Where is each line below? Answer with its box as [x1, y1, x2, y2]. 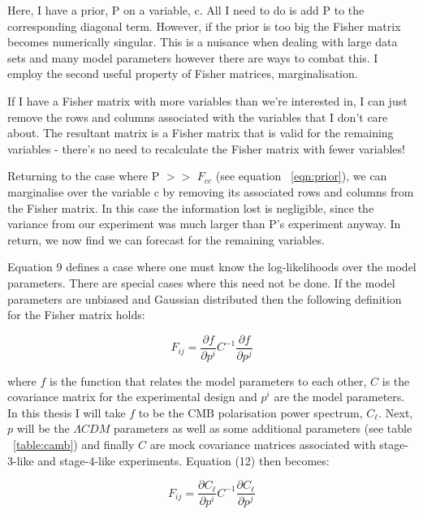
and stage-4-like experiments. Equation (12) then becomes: [37, 451, 330, 469]
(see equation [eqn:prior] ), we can [215, 167, 387, 184]
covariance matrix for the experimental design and [7, 388, 257, 405]
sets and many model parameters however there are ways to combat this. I [7, 49, 378, 66]
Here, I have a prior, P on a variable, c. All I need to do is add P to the [7, 2, 365, 18]
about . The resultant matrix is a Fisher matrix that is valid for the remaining [7, 124, 394, 141]
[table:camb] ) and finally [13, 436, 135, 452]
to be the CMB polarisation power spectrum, [138, 404, 363, 421]
